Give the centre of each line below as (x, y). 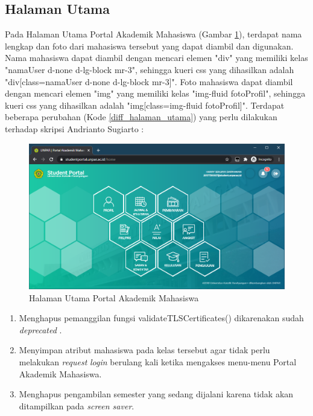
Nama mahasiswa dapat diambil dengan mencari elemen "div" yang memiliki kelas (156, 58)
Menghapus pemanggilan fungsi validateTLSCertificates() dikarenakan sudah (161, 318)
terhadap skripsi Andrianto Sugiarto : (74, 128)
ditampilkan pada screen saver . (77, 405)
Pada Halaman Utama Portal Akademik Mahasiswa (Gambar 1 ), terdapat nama (153, 34)
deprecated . (40, 329)
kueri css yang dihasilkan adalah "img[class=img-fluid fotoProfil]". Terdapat (145, 105)
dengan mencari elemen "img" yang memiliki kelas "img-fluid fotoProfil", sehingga (155, 93)
